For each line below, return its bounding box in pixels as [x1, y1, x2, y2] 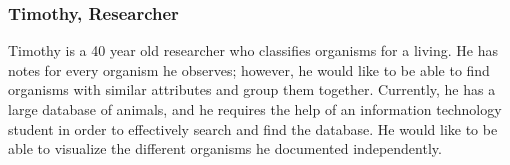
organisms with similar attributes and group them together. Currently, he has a [8, 79, 496, 100]
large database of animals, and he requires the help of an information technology [8, 99, 502, 119]
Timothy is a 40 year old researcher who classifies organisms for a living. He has [8, 40, 499, 61]
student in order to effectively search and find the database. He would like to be [8, 118, 498, 139]
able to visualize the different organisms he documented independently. [8, 138, 442, 159]
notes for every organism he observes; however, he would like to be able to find [8, 59, 490, 80]
